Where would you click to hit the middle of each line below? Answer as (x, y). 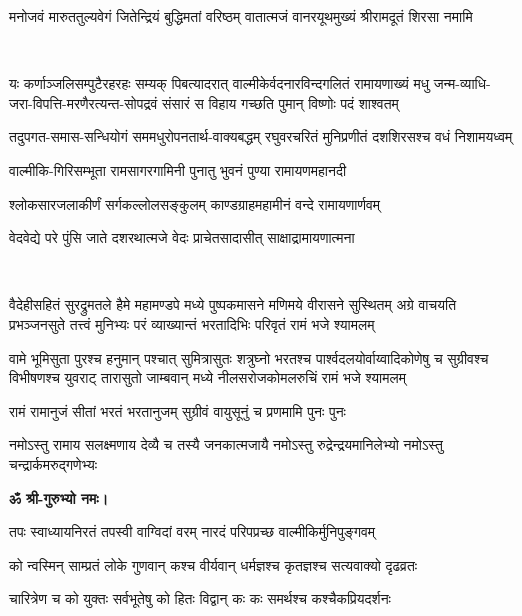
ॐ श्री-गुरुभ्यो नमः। (59, 497)
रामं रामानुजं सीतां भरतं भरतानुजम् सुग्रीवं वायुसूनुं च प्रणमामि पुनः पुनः (177, 410)
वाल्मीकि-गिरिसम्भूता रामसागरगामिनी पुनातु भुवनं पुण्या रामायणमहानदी (178, 169)
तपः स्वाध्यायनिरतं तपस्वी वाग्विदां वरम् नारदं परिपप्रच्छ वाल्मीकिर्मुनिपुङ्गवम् (192, 531)
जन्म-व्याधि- (462, 83)
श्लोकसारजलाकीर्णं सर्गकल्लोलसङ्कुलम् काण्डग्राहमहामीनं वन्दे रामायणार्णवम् (195, 203)
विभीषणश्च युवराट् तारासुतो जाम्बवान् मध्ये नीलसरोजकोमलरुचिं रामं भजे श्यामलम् (207, 377)
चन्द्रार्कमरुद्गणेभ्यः (53, 463)
